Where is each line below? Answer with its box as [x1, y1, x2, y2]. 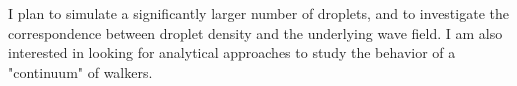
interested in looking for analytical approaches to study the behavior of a [8, 42, 456, 63]
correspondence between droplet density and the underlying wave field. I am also [8, 22, 503, 43]
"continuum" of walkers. [8, 61, 153, 82]
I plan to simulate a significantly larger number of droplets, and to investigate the [8, 3, 509, 23]
